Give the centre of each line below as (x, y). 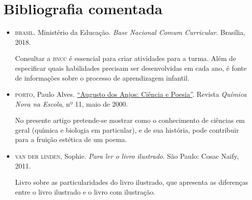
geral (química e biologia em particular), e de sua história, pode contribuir (127, 129)
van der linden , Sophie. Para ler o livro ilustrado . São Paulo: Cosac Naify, (127, 156)
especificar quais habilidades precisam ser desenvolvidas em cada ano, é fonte (131, 68)
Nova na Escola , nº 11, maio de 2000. (71, 103)
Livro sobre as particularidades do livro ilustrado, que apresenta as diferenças (132, 182)
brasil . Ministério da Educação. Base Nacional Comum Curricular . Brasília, (130, 32)
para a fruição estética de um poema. (71, 139)
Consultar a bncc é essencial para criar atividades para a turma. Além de (126, 58)
